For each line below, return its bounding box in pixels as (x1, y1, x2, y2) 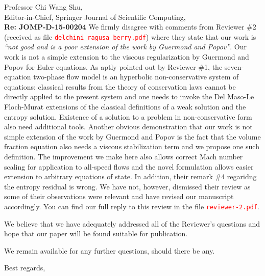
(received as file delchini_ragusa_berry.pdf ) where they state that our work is (4, 31, 256, 42)
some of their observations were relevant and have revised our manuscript (4, 191, 234, 202)
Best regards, (4, 262, 45, 273)
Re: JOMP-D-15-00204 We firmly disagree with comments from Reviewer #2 (4, 21, 256, 32)
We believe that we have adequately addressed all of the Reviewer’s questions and (4, 218, 260, 229)
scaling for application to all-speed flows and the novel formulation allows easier (4, 161, 254, 172)
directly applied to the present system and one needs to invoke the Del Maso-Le (4, 91, 254, 102)
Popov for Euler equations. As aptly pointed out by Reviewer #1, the (4, 61, 223, 72)
